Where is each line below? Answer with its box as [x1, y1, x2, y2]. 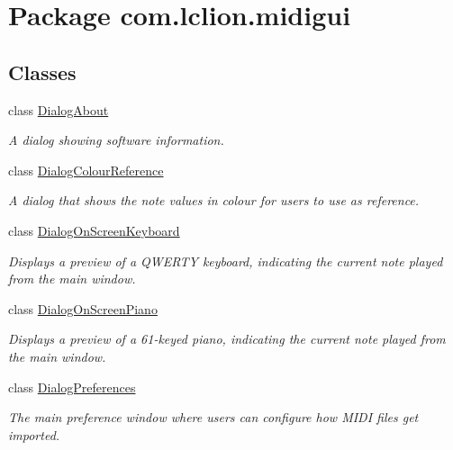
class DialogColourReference [8, 160, 164, 179]
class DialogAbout [8, 100, 109, 119]
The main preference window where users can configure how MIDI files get [8, 408, 419, 427]
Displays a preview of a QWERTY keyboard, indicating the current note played [8, 251, 443, 270]
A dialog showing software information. [8, 130, 224, 149]
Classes [8, 58, 77, 85]
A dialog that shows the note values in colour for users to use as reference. [8, 191, 420, 210]
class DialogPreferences [8, 377, 136, 396]
